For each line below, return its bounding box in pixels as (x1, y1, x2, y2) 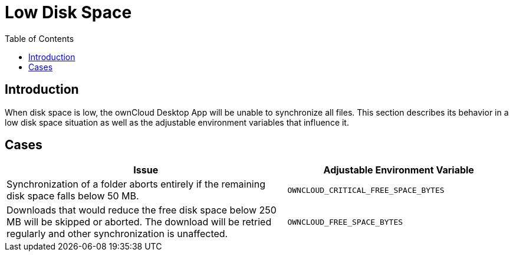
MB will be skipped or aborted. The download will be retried (6, 216, 272, 228)
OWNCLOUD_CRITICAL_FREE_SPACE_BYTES (287, 185, 445, 195)
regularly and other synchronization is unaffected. (6, 228, 228, 240)
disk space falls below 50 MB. (6, 190, 139, 202)
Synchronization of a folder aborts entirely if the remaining (6, 178, 266, 191)
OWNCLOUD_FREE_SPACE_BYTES (287, 217, 403, 227)
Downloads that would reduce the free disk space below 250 (6, 204, 277, 216)
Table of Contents (5, 33, 74, 44)
